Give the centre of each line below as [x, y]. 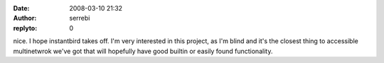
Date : [21, 8]
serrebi [80, 18]
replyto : [25, 28]
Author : [25, 18]
